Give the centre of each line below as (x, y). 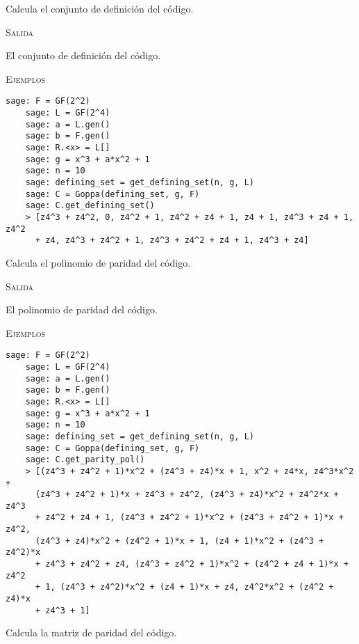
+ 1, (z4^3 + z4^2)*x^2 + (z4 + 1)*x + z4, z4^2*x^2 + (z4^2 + (184, 587)
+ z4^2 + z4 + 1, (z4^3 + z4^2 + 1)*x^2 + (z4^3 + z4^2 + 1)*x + (189, 518)
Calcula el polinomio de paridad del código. (98, 262)
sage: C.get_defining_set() (90, 206)
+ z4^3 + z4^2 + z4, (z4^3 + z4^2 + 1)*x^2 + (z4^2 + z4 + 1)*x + (192, 564)
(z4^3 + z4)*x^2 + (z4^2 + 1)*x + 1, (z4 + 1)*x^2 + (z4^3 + (179, 541)
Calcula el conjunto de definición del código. (100, 8)
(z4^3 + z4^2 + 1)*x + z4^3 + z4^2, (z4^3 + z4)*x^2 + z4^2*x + (187, 495)
